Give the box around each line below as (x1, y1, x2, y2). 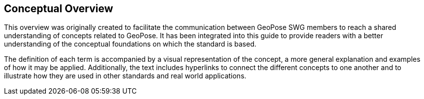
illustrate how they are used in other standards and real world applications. (4, 72, 247, 80)
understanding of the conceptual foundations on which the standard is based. (4, 40, 257, 49)
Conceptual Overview (4, 2, 113, 15)
